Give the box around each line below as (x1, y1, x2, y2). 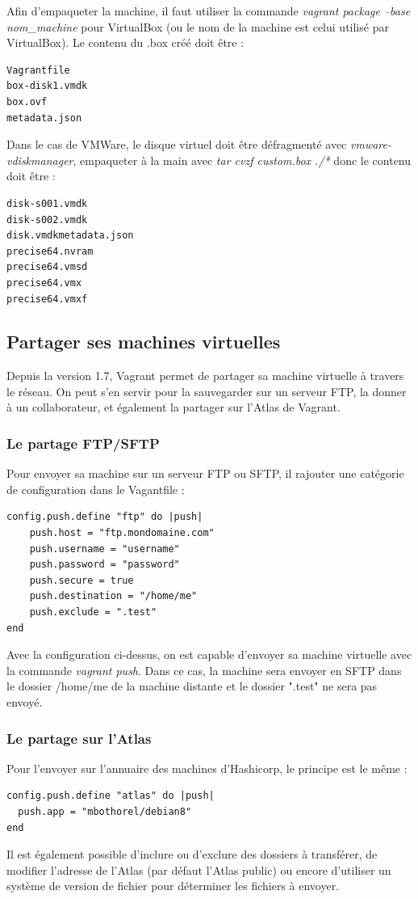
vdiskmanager (6, 151, 73, 168)
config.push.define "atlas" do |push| (6, 790, 215, 802)
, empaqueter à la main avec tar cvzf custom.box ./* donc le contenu (73, 151, 412, 168)
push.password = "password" (29, 559, 180, 571)
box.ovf (6, 95, 48, 108)
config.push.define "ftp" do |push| (6, 511, 203, 523)
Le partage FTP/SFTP (6, 433, 160, 453)
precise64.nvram (6, 245, 94, 257)
